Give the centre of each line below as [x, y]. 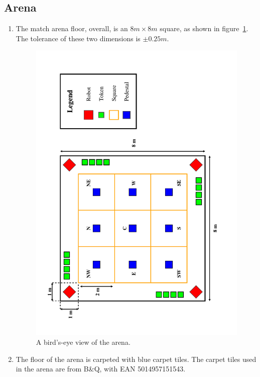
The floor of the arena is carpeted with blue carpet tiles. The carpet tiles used [136, 359]
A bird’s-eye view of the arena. [83, 342]
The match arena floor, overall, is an [72, 28]
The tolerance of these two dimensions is [78, 38]
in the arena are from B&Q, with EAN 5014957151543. [101, 369]
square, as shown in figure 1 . [204, 28]
